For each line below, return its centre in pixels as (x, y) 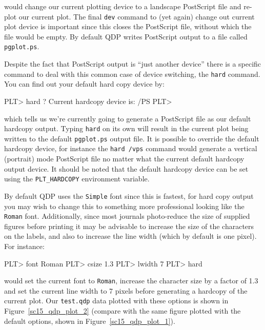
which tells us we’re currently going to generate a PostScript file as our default (128, 118)
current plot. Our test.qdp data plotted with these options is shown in (116, 301)
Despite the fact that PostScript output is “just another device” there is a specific (133, 64)
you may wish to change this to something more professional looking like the (124, 206)
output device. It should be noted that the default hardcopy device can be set (126, 168)
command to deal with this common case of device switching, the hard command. (132, 74)
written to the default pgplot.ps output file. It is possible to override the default (132, 138)
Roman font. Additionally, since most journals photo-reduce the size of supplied (127, 216)
